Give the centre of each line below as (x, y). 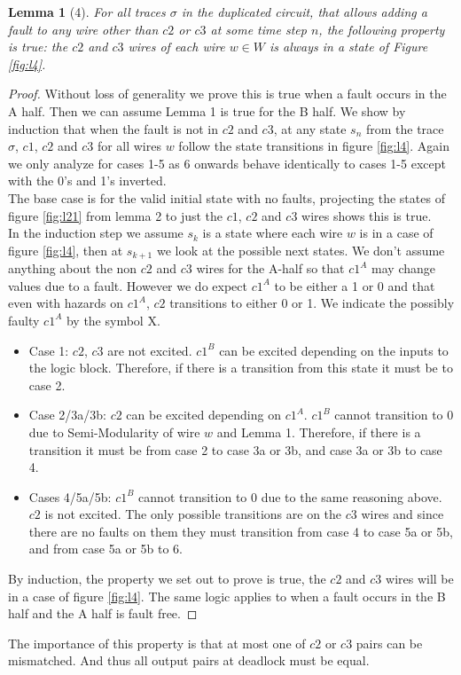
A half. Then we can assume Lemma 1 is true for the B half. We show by (207, 110)
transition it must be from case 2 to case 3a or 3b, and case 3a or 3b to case (235, 449)
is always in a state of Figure (348, 47)
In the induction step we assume (96, 233)
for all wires (129, 146)
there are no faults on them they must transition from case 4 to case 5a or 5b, (241, 531)
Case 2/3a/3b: (67, 415)
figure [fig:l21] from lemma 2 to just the (116, 215)
